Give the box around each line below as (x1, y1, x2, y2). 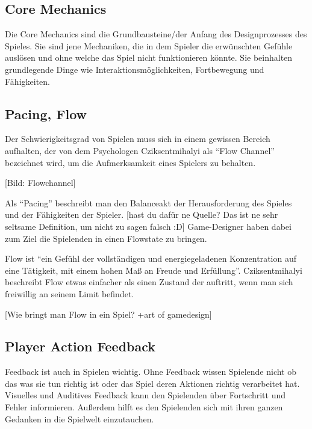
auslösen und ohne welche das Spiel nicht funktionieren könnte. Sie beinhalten (5, 51, 293, 64)
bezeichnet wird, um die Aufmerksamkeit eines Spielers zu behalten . (5, 156, 256, 168)
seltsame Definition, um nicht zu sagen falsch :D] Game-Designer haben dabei (5, 220, 292, 232)
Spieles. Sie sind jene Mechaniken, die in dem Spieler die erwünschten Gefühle (5, 39, 293, 52)
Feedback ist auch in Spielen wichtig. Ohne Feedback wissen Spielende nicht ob (5, 365, 297, 378)
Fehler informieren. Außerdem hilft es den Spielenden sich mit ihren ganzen (5, 401, 283, 413)
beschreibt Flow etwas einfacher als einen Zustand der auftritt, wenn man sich (5, 276, 293, 288)
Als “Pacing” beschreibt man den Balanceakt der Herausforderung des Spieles (5, 196, 292, 209)
